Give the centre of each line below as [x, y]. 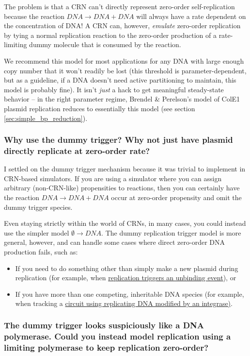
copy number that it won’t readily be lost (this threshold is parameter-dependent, [125, 70]
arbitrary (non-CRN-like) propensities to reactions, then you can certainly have [122, 188]
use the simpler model [37, 232]
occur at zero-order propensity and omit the [176, 197]
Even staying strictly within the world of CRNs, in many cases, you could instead [125, 223]
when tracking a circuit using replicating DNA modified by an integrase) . [124, 303]
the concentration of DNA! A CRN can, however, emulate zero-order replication [122, 25]
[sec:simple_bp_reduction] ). [46, 118]
